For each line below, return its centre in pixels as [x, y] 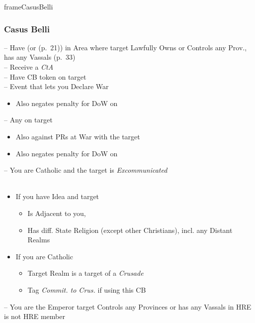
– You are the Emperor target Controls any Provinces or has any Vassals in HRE [128, 306]
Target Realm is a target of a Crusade [85, 273]
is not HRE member [35, 316]
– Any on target [28, 120]
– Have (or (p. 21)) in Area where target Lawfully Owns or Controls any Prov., [126, 47]
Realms [39, 240]
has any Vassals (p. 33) [40, 57]
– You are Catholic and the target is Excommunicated [86, 170]
